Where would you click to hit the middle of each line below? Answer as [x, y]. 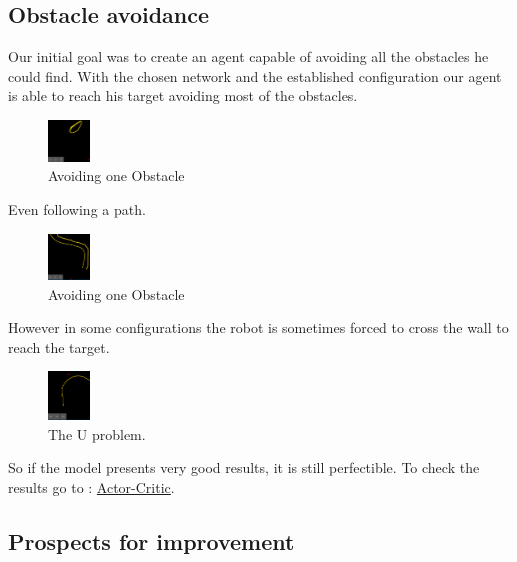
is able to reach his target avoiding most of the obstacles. [183, 95]
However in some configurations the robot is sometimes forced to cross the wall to [258, 327]
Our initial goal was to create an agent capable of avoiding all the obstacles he [248, 56]
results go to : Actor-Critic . [91, 486]
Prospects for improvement [151, 540]
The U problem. [97, 433]
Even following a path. [77, 209]
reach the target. [59, 346]
